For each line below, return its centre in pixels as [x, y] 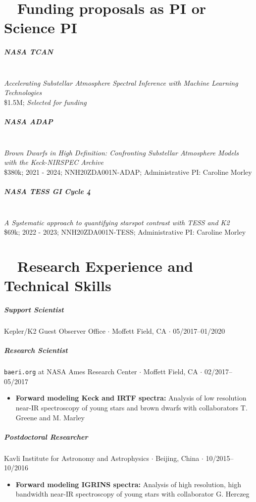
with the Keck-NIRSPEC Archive [54, 162]
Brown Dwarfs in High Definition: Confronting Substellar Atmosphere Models [121, 152]
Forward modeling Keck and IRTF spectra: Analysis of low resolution [131, 398]
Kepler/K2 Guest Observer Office [55, 330]
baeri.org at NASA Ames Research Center [71, 372]
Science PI [41, 27]
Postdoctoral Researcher [46, 436]
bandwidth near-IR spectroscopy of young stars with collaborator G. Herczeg [132, 494]
